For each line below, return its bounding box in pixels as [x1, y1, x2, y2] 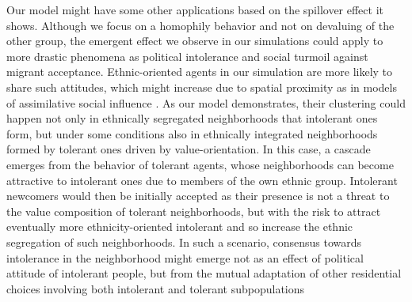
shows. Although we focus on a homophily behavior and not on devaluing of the [6, 17, 395, 33]
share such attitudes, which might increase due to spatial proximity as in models [6, 78, 397, 95]
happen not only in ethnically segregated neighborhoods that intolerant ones [6, 110, 378, 126]
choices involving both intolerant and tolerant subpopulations [6, 280, 305, 296]
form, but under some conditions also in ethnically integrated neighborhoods [6, 125, 378, 142]
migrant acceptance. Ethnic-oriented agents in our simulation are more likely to [6, 63, 393, 80]
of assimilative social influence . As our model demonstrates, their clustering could [6, 94, 406, 111]
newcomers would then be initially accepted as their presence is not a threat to [6, 187, 390, 204]
